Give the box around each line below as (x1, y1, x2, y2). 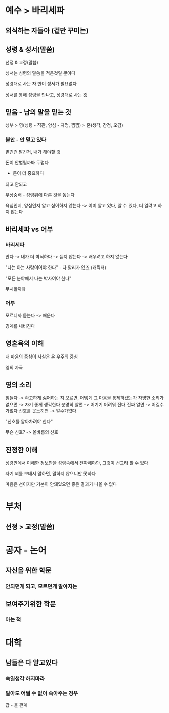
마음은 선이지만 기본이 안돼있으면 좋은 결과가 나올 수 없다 (5, 481, 117, 487)
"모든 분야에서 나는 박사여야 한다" (5, 275, 72, 281)
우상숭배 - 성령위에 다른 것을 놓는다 (5, 192, 75, 198)
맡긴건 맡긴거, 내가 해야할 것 (5, 149, 61, 155)
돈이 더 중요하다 (12, 170, 44, 176)
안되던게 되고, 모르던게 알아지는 (5, 583, 77, 590)
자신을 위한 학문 (5, 566, 52, 575)
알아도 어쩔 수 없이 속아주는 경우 (5, 690, 78, 697)
